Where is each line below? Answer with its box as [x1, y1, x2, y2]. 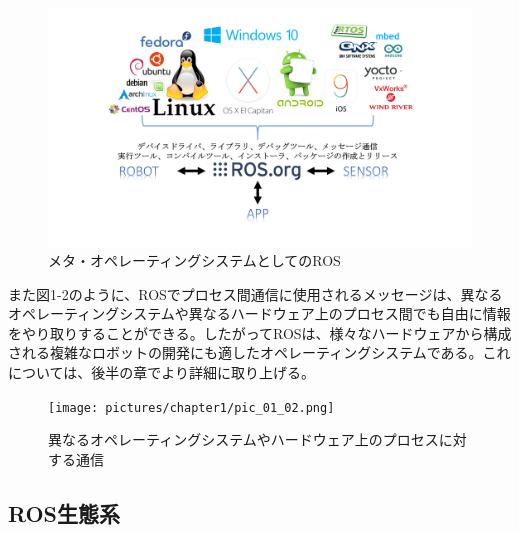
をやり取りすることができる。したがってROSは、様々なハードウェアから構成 [8, 322, 512, 343]
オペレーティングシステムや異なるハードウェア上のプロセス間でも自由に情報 [8, 303, 511, 324]
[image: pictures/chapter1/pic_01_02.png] [48, 400, 335, 415]
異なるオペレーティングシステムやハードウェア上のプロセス [48, 429, 439, 450]
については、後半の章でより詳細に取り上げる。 [8, 362, 316, 383]
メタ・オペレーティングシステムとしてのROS [48, 250, 341, 271]
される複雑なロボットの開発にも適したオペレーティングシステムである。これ [8, 342, 511, 363]
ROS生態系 [8, 497, 121, 528]
